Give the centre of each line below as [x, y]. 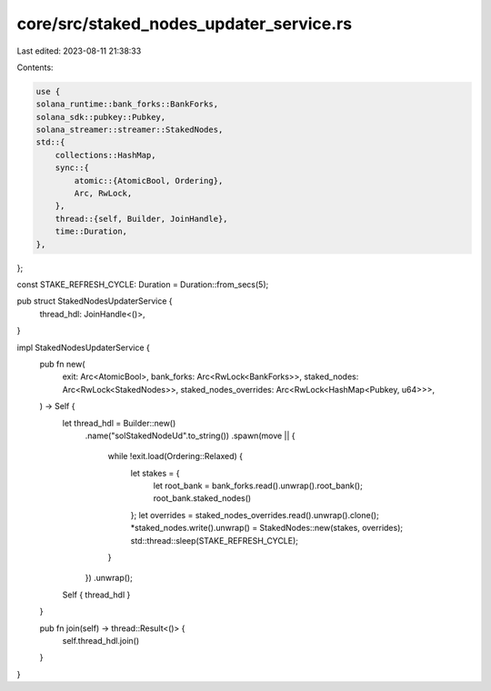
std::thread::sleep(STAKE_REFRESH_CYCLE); [215, 540]
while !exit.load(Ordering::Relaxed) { [175, 456]
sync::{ [72, 168]
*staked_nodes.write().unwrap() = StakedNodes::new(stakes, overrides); [267, 528]
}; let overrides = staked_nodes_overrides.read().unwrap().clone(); [255, 515]
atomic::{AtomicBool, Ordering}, [149, 180]
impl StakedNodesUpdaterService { [83, 347]
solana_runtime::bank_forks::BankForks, [127, 104]
